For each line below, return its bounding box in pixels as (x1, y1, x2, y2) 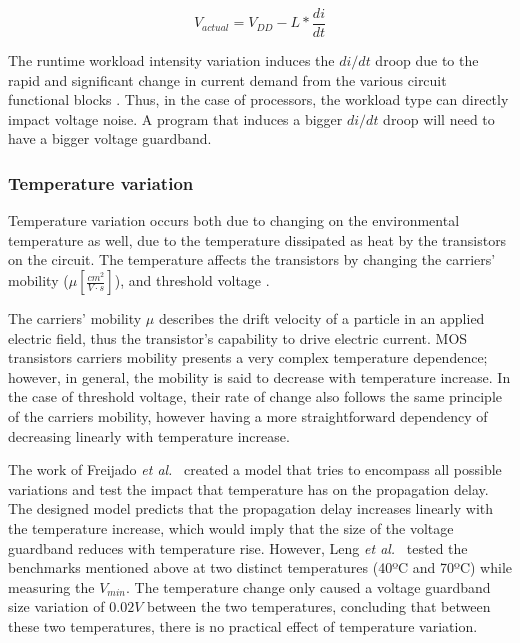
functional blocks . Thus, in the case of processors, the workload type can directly (8, 89, 509, 110)
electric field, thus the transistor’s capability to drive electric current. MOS (8, 327, 468, 348)
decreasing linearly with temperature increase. (8, 425, 290, 446)
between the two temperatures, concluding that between (146, 596, 491, 617)
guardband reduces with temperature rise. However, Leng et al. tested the (8, 537, 468, 558)
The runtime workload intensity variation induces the (8, 50, 335, 71)
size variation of (8, 596, 105, 617)
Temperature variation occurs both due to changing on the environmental (8, 210, 460, 231)
